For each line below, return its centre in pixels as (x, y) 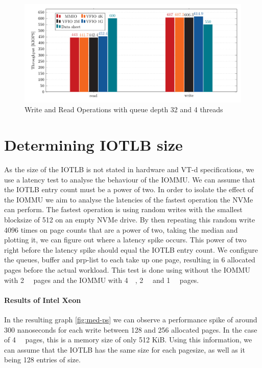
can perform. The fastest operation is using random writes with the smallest (123, 209)
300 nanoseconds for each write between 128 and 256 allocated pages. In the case (131, 329)
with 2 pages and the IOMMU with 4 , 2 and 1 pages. (102, 280)
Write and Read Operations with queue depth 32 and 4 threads (124, 109)
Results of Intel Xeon (43, 300)
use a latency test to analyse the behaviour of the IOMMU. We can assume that (130, 179)
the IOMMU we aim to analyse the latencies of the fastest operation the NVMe (129, 199)
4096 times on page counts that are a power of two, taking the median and (121, 229)
